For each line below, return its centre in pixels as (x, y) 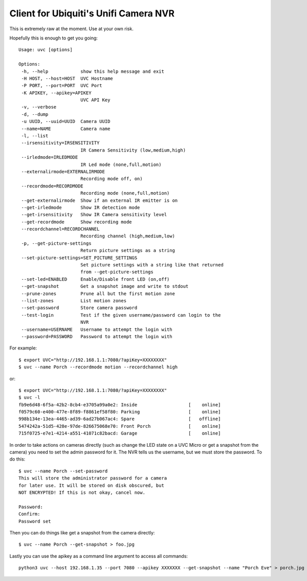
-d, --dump (35, 114)
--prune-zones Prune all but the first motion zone (98, 294)
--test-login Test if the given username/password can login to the (121, 315)
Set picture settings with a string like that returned (152, 265)
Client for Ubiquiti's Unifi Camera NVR (92, 13)
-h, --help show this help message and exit (93, 71)
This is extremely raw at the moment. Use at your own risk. (72, 29)
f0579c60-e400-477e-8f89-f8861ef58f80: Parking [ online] (120, 412)
